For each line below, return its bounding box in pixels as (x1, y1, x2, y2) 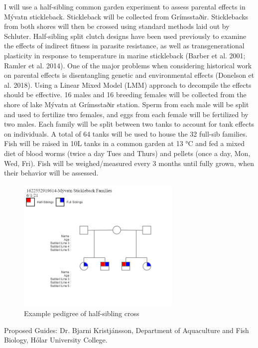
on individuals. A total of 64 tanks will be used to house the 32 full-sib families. (4, 128, 248, 139)
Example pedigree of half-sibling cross (24, 308, 139, 319)
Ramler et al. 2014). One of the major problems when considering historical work (4, 60, 252, 70)
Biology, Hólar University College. (4, 335, 108, 345)
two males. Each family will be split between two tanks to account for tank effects (4, 119, 255, 129)
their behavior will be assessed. (4, 168, 99, 178)
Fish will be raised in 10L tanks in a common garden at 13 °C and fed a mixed (4, 138, 245, 149)
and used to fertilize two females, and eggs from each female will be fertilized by (4, 109, 249, 119)
